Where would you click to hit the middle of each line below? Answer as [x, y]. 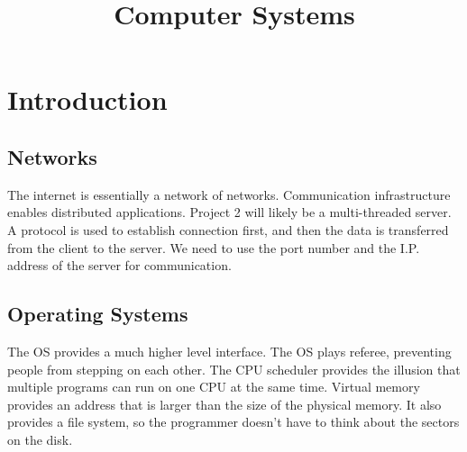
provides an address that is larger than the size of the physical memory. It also [224, 404]
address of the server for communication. [119, 265]
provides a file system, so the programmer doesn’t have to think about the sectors [233, 422]
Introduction [87, 99]
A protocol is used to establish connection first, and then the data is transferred [228, 229]
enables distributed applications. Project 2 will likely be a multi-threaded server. [229, 212]
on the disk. [40, 439]
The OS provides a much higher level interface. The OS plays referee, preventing [229, 351]
